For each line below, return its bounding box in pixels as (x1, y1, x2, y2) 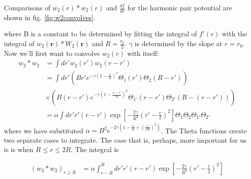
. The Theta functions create (160, 125, 247, 135)
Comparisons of (4, 2, 50, 12)
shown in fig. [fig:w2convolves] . (4, 12, 95, 22)
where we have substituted (4, 125, 83, 135)
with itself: (127, 48, 159, 58)
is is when (4, 144, 34, 154)
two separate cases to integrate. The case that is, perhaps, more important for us (4, 134, 247, 145)
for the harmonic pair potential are (127, 2, 232, 12)
